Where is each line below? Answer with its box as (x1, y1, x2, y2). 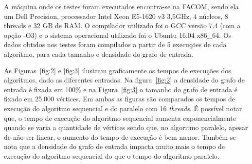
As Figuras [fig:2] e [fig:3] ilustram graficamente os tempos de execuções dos (4, 65, 231, 75)
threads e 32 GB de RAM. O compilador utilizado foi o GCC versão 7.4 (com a (4, 20, 241, 31)
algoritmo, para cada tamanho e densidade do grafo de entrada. (4, 49, 194, 59)
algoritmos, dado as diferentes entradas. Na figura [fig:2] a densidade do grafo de (4, 75, 245, 85)
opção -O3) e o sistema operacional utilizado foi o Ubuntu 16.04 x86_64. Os (4, 30, 232, 40)
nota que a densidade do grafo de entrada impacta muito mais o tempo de (4, 141, 225, 151)
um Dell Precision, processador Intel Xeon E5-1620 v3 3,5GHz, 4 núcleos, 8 (4, 11, 228, 21)
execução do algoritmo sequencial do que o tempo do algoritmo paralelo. (4, 150, 219, 161)
